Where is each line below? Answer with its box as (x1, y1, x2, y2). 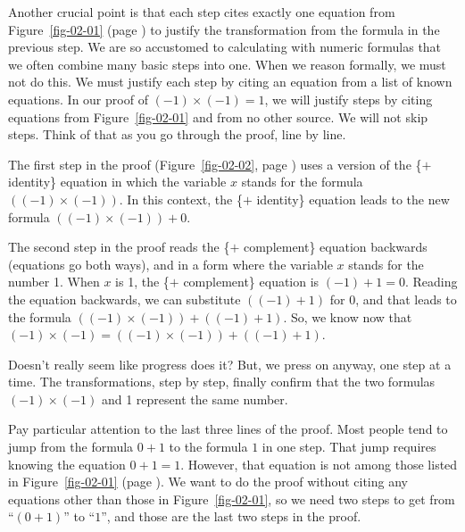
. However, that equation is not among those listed (180, 454, 458, 473)
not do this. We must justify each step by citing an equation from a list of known (8, 72, 453, 91)
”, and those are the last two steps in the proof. (101, 507, 361, 526)
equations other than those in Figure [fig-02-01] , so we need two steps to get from (8, 489, 455, 508)
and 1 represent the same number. (101, 389, 288, 408)
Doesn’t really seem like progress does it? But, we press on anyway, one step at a (8, 354, 452, 373)
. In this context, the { (119, 189, 243, 208)
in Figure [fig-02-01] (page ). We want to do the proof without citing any (8, 472, 408, 491)
